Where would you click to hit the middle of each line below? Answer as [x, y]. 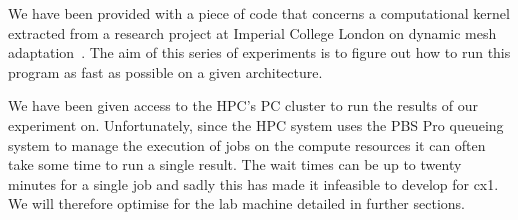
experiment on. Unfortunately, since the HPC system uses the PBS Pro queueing [256, 124]
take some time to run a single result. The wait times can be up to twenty [235, 164]
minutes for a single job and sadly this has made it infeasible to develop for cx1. [253, 183]
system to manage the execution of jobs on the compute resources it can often [247, 144]
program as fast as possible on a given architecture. [165, 71]
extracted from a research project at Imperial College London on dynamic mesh [252, 32]
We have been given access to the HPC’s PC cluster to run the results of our [243, 105]
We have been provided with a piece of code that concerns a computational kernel [259, 13]
